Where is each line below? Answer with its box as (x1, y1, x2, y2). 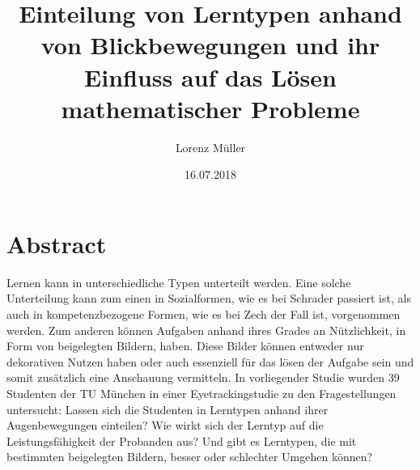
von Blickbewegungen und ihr (40, 28, 380, 61)
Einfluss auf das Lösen (84, 60, 337, 93)
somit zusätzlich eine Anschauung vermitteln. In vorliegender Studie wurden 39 (6, 369, 400, 386)
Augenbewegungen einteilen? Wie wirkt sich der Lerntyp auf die (6, 417, 324, 434)
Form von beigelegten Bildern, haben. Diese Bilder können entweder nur (6, 337, 364, 354)
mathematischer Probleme (61, 91, 360, 125)
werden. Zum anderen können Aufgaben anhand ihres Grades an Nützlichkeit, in (6, 321, 406, 338)
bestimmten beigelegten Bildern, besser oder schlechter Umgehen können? (6, 448, 373, 465)
